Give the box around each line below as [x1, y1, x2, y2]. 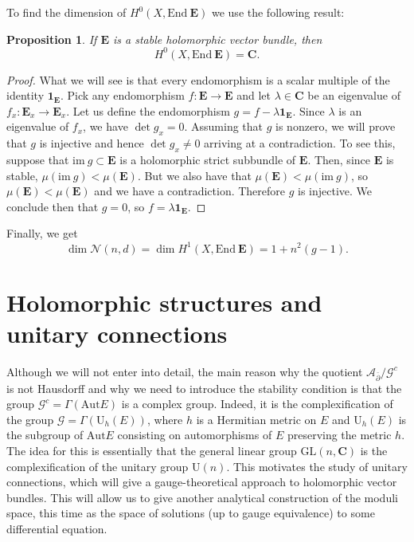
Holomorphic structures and [6, 285, 322, 318]
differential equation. [6, 520, 107, 536]
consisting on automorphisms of [117, 426, 272, 443]
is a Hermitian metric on [196, 410, 317, 427]
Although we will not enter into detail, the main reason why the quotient [6, 363, 363, 379]
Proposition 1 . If [6, 30, 97, 47]
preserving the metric [287, 426, 392, 443]
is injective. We [298, 183, 373, 199]
